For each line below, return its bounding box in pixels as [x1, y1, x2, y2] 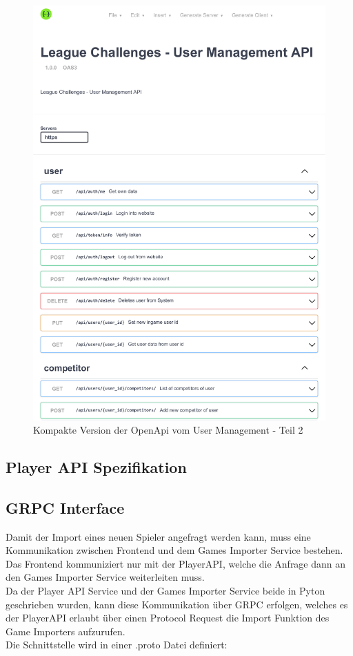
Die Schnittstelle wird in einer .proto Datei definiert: [6, 637, 228, 652]
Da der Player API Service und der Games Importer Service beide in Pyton [6, 583, 325, 598]
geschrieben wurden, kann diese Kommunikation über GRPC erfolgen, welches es [6, 597, 348, 611]
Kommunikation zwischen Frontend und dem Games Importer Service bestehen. [6, 543, 343, 557]
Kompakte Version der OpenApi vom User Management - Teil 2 [33, 423, 303, 437]
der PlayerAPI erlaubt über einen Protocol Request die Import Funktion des [6, 610, 330, 625]
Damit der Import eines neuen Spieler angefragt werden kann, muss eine [6, 529, 311, 543]
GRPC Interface [6, 496, 125, 518]
